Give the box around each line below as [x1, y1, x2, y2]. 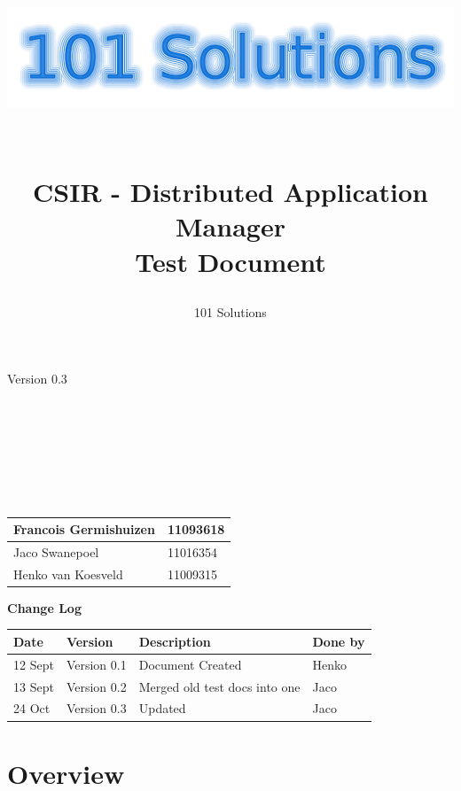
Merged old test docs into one [138, 677, 301, 695]
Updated [138, 699, 186, 717]
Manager [176, 208, 285, 244]
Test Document [135, 243, 326, 279]
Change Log [7, 598, 82, 617]
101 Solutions [194, 302, 267, 321]
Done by [312, 632, 365, 650]
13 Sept [13, 677, 54, 695]
